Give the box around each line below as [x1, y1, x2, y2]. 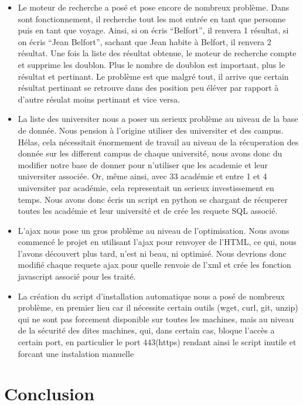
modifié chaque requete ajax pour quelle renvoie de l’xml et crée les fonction [18, 258, 291, 271]
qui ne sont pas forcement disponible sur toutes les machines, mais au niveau [18, 312, 294, 325]
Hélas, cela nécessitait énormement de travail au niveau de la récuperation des [18, 135, 299, 148]
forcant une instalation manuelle [18, 347, 134, 359]
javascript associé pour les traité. [18, 270, 136, 283]
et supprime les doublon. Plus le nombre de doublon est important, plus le [18, 58, 285, 70]
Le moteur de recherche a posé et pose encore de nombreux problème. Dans [18, 1, 290, 13]
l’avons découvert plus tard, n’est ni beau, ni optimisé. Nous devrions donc [18, 247, 287, 259]
